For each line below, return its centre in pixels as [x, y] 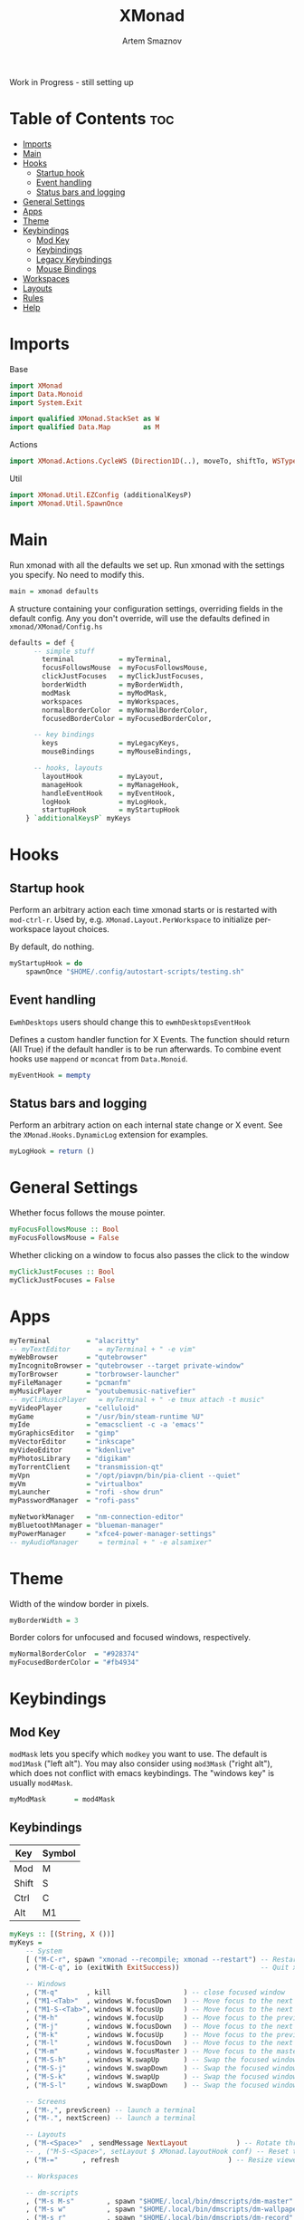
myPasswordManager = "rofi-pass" [75, 1501]
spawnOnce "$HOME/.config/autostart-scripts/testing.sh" [135, 972]
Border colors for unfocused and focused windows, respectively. [130, 1638]
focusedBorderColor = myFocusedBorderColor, [127, 718]
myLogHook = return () [52, 1151]
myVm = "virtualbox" [76, 1484]
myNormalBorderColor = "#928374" [75, 1654]
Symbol [59, 1853]
